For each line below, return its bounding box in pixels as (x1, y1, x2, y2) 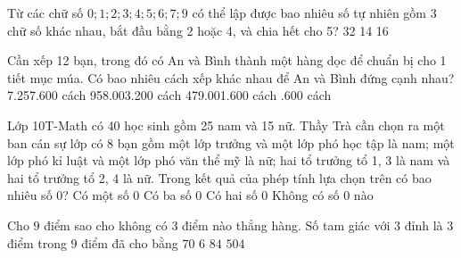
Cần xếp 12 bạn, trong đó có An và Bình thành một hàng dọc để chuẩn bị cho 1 (7, 51, 447, 70)
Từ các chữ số (7, 4, 84, 21)
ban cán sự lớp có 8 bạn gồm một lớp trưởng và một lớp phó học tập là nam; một (7, 133, 455, 152)
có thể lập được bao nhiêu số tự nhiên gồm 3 (192, 4, 437, 21)
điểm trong (7, 233, 67, 252)
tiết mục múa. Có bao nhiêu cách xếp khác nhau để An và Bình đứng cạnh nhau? (7, 68, 455, 87)
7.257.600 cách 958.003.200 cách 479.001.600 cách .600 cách (7, 86, 332, 104)
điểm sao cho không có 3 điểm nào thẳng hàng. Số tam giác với (44, 215, 391, 234)
